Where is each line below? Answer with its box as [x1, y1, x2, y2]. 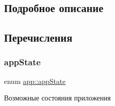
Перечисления [4, 30, 73, 45]
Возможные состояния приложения [4, 92, 111, 103]
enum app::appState [4, 75, 66, 86]
